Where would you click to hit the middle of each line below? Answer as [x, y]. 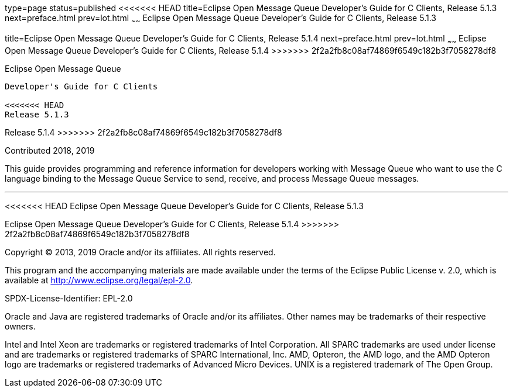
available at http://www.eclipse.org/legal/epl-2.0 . [99, 280]
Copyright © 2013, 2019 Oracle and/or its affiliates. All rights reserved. [140, 252]
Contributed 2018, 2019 [50, 150]
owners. [20, 326]
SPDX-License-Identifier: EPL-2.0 [69, 298]
